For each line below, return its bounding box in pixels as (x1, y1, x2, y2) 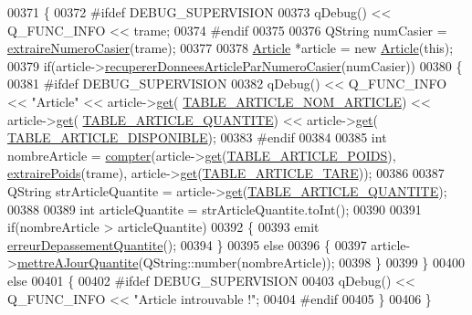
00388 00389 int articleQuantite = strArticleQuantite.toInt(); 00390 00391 (7, 199, 422, 218)
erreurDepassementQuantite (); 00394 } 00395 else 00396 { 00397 (7, 235, 367, 254)
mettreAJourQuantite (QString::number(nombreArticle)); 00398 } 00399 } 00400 (16, 253, 465, 272)
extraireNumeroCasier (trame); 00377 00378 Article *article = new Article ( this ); (7, 38, 454, 58)
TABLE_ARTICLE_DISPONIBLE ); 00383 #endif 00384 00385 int (7, 128, 387, 147)
